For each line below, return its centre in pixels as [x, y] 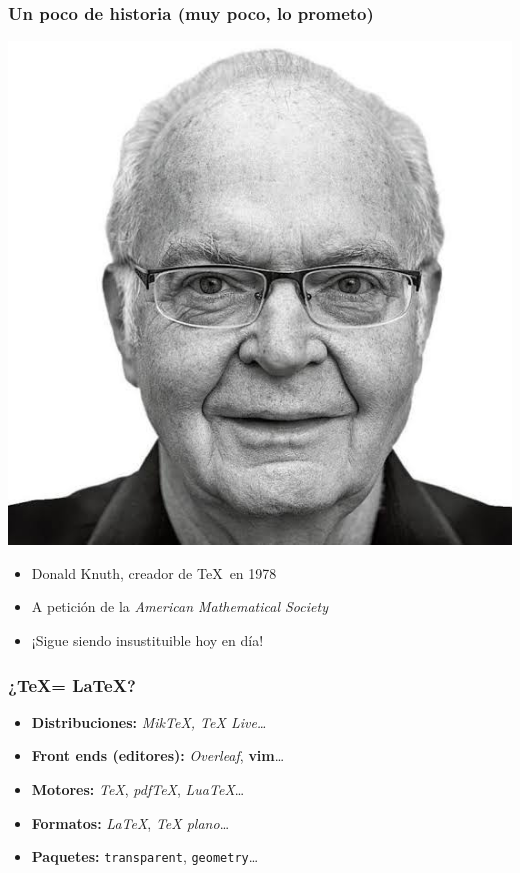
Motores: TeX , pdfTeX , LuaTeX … [138, 789]
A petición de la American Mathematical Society [179, 606]
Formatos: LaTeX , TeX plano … [130, 822]
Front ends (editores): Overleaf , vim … [158, 755]
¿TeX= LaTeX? [72, 684]
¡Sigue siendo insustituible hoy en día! [147, 640]
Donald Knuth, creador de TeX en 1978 [154, 572]
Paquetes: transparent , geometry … [145, 856]
